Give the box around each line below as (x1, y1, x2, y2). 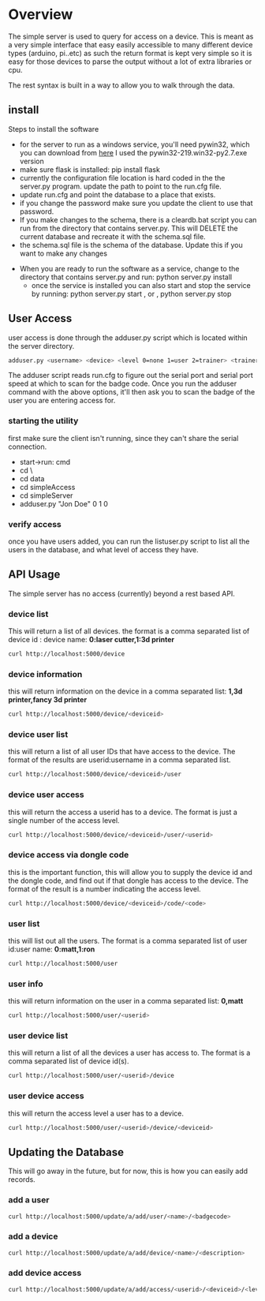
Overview (8, 6, 73, 24)
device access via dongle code (8, 850, 129, 861)
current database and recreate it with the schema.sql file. (19, 231, 207, 241)
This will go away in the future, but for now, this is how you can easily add (8, 1166, 248, 1176)
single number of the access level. (8, 815, 120, 825)
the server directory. (8, 341, 75, 350)
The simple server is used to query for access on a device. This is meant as (8, 32, 254, 41)
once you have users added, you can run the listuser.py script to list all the (8, 536, 250, 546)
